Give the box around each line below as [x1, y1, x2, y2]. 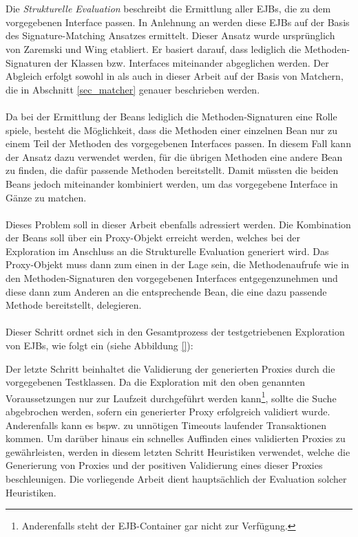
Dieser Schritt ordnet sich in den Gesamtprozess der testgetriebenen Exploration [6, 325, 345, 339]
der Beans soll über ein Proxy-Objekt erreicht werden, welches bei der [6, 230, 300, 245]
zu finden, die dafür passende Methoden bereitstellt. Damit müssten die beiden [6, 163, 339, 177]
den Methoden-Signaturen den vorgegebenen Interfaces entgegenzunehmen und [6, 271, 338, 285]
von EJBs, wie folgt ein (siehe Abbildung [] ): [6, 338, 193, 353]
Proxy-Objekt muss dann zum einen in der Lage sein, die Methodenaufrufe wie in [6, 257, 349, 272]
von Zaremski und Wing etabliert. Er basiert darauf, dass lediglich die [6, 41, 302, 56]
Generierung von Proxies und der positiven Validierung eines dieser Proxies [6, 458, 323, 472]
